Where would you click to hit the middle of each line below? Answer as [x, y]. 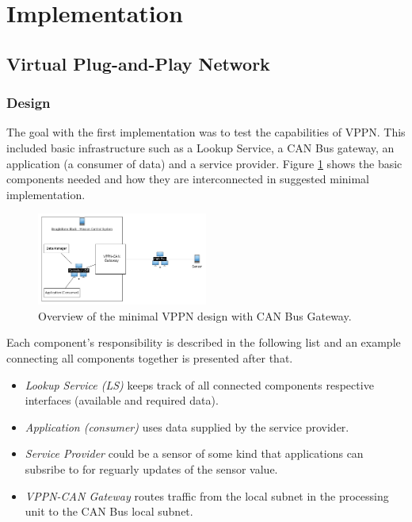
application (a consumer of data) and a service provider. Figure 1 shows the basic [204, 163]
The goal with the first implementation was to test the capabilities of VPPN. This [206, 132]
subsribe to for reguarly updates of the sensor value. [151, 468]
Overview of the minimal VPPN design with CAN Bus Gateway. [195, 315]
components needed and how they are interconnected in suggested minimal [188, 179]
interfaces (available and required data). [122, 400]
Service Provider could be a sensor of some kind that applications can [194, 453]
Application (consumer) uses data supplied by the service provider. [187, 426]
